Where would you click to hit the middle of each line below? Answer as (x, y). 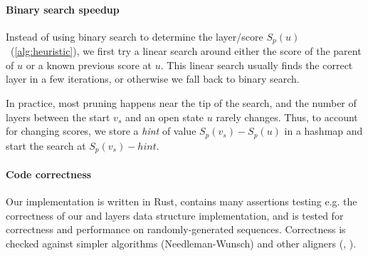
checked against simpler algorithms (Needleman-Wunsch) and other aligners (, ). (181, 243)
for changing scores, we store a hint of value (101, 131)
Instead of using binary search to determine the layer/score (135, 36)
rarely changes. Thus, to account (287, 117)
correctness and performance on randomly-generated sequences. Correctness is (176, 229)
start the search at (46, 145)
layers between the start (58, 117)
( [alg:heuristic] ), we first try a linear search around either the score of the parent (186, 51)
